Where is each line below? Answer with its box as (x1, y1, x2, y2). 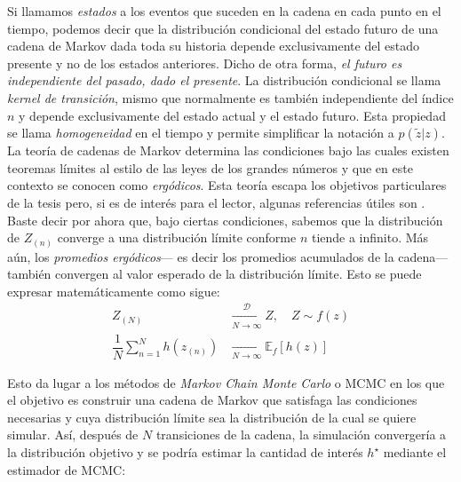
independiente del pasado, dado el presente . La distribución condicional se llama (7, 71, 441, 90)
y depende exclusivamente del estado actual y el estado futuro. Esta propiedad (19, 106, 446, 124)
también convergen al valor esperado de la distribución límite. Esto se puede (7, 265, 422, 283)
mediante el (383, 443, 447, 462)
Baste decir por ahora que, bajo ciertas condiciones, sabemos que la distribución (7, 210, 443, 229)
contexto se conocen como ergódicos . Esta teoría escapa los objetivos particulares (7, 176, 447, 194)
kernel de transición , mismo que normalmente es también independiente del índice (7, 88, 454, 107)
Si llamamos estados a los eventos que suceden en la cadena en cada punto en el (7, 2, 441, 20)
